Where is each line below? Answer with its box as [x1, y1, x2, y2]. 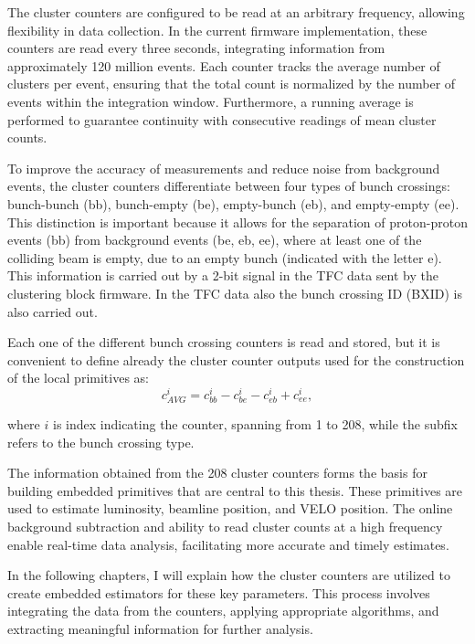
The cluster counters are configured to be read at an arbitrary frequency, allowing [7, 3, 465, 21]
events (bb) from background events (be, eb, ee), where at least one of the [7, 230, 422, 249]
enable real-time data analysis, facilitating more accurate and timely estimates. [7, 534, 449, 554]
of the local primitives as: [7, 368, 149, 387]
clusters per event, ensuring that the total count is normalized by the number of [7, 74, 456, 93]
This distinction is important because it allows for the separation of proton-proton [7, 212, 468, 231]
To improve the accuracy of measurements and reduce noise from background [7, 158, 440, 177]
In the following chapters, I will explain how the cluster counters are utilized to [7, 565, 450, 585]
